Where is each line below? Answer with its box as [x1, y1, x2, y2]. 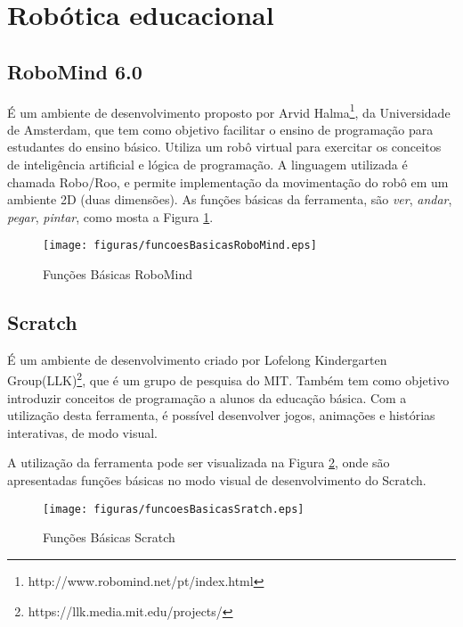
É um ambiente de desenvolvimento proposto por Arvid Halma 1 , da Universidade [7, 100, 451, 121]
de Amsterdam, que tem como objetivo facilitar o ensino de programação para [7, 120, 434, 138]
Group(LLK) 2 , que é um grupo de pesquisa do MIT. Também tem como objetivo [7, 368, 450, 390]
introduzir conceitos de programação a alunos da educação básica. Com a [7, 388, 407, 407]
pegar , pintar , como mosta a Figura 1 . [7, 207, 214, 226]
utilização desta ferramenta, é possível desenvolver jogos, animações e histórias [7, 406, 435, 425]
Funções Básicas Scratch [43, 528, 175, 547]
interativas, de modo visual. [7, 423, 158, 441]
